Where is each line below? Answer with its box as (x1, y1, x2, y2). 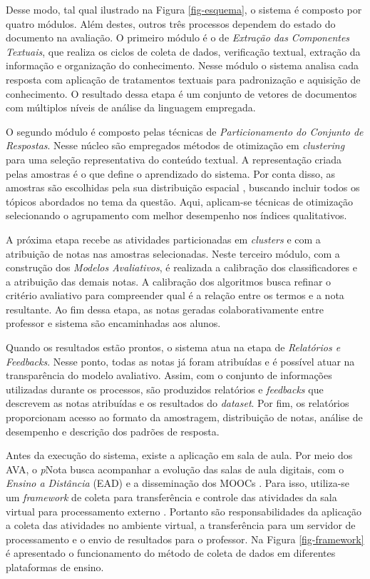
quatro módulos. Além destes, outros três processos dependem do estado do (6, 16, 336, 31)
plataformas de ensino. (6, 559, 104, 574)
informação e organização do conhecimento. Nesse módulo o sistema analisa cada (6, 58, 359, 73)
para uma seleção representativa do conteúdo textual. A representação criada (6, 151, 341, 166)
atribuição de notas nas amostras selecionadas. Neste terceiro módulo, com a (6, 246, 340, 261)
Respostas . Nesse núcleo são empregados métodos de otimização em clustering (6, 138, 345, 153)
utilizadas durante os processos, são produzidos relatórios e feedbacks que (6, 381, 324, 396)
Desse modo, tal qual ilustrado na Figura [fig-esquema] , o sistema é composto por (6, 2, 362, 16)
